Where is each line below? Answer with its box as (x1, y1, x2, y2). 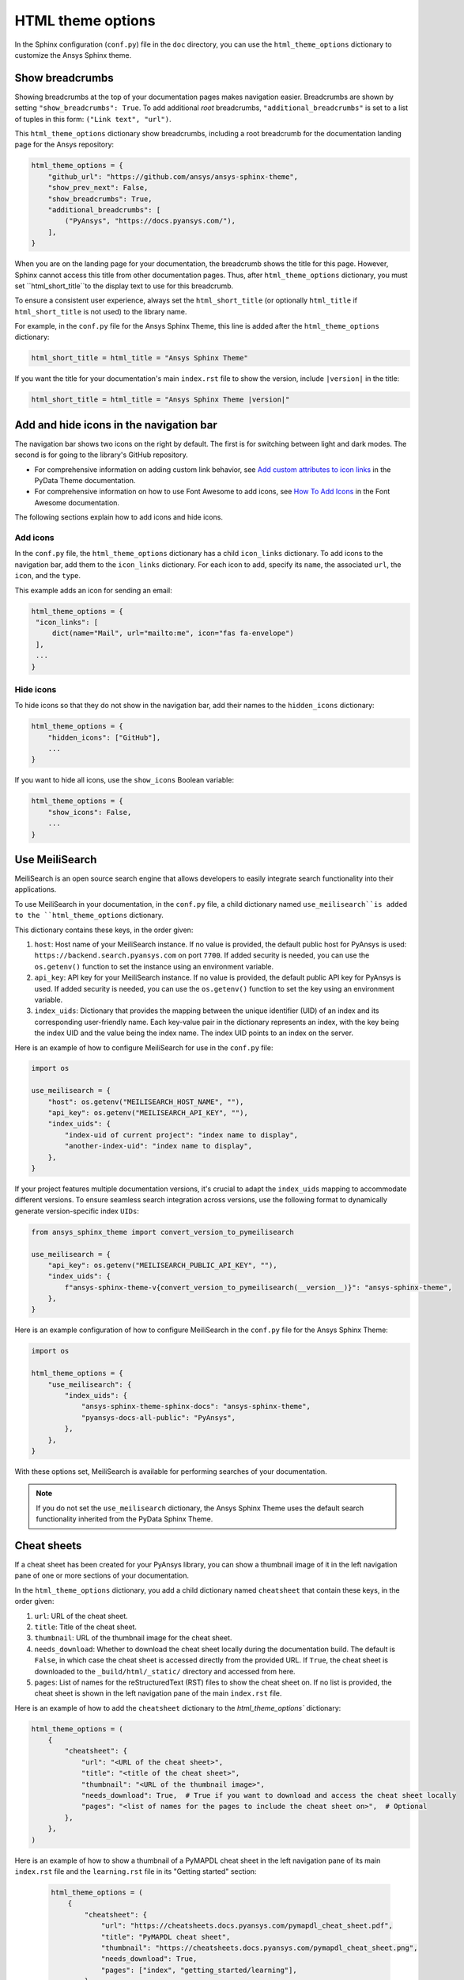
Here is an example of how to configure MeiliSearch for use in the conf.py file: (14, 1042, 273, 1053)
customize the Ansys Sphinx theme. (14, 50, 132, 59)
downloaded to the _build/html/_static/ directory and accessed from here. (34, 1666, 296, 1676)
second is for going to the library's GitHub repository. (14, 450, 189, 459)
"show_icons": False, (47, 808, 132, 817)
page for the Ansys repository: (14, 139, 115, 150)
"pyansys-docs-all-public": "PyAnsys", (81, 1413, 236, 1422)
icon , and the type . (14, 571, 81, 581)
